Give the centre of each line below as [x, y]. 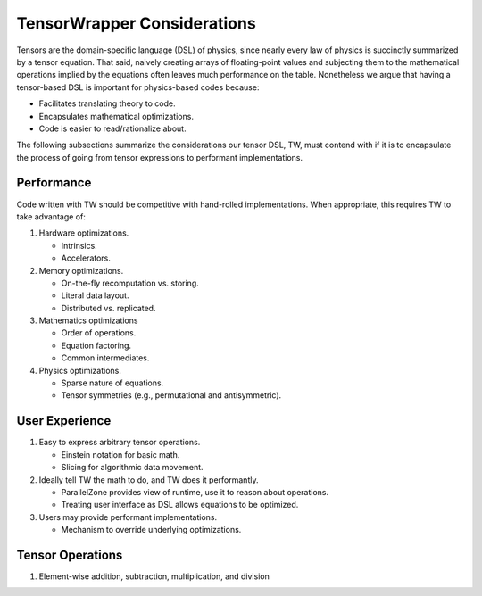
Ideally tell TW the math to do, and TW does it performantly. [149, 480]
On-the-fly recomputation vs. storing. [130, 283]
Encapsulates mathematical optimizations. [116, 116]
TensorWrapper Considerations [136, 23]
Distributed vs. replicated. [108, 308]
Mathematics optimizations [88, 320]
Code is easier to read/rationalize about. [112, 128]
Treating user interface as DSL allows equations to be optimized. [180, 505]
